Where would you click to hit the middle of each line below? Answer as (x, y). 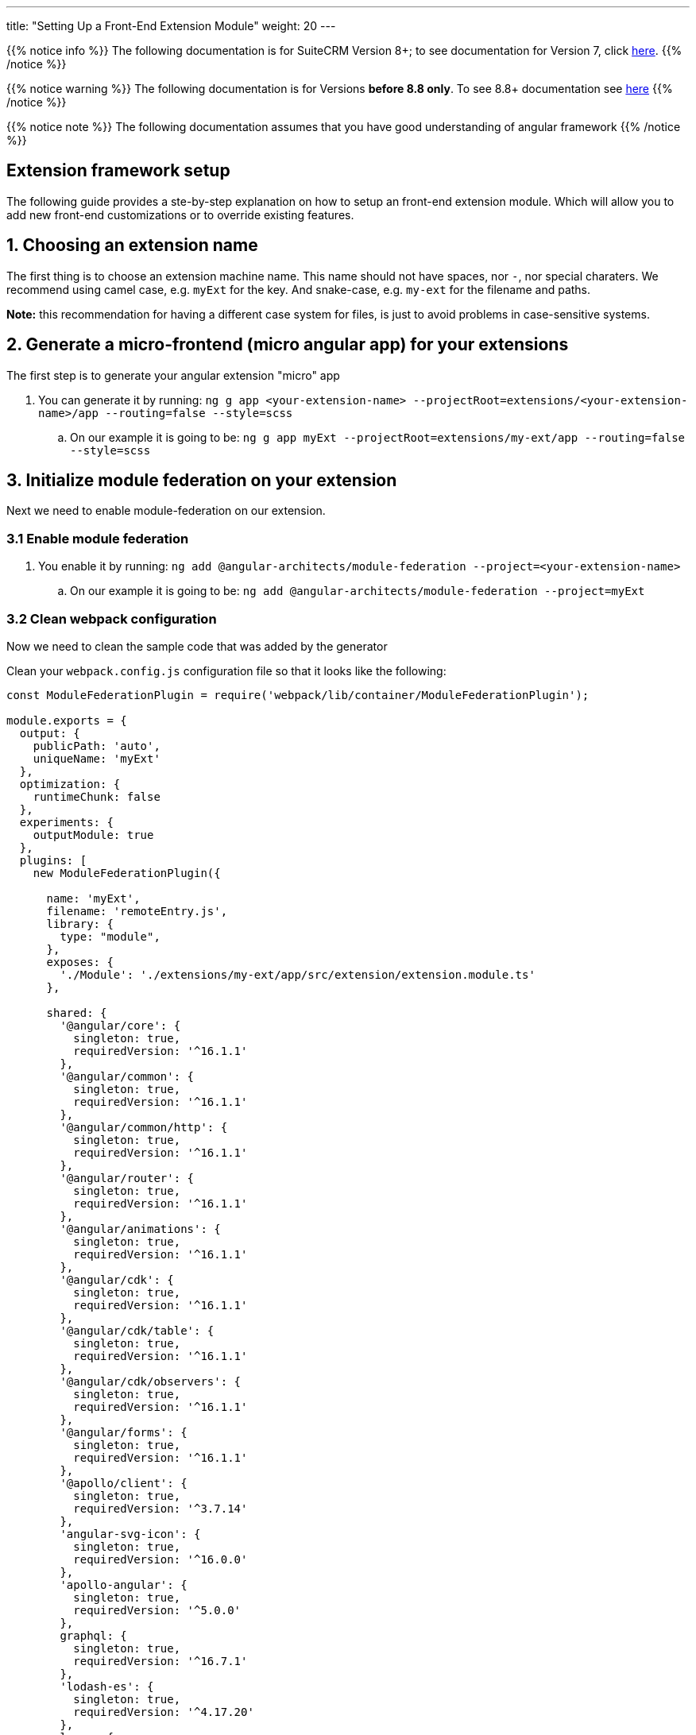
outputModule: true (93, 835)
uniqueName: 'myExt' (97, 758)
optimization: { (70, 784)
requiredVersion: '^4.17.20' (164, 1712)
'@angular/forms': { (124, 1432)
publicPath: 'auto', (97, 746)
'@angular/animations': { (140, 1229)
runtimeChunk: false (97, 796)
